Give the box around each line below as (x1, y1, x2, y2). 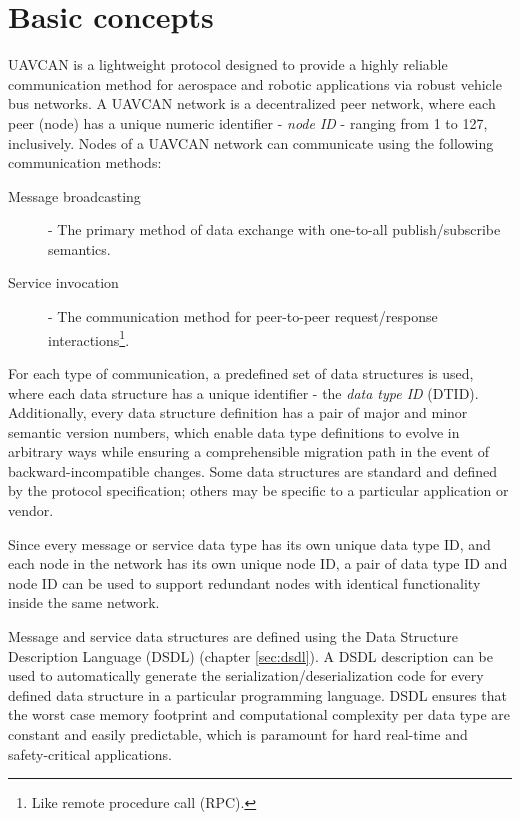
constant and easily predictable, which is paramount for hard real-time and (8, 724, 468, 744)
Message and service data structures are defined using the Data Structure (8, 626, 459, 647)
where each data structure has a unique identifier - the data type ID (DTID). (8, 382, 479, 403)
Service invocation (8, 272, 119, 293)
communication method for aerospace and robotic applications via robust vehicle (8, 73, 502, 94)
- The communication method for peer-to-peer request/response (48, 306, 438, 327)
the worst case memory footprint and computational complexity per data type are (8, 704, 511, 725)
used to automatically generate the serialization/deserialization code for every (8, 665, 484, 686)
